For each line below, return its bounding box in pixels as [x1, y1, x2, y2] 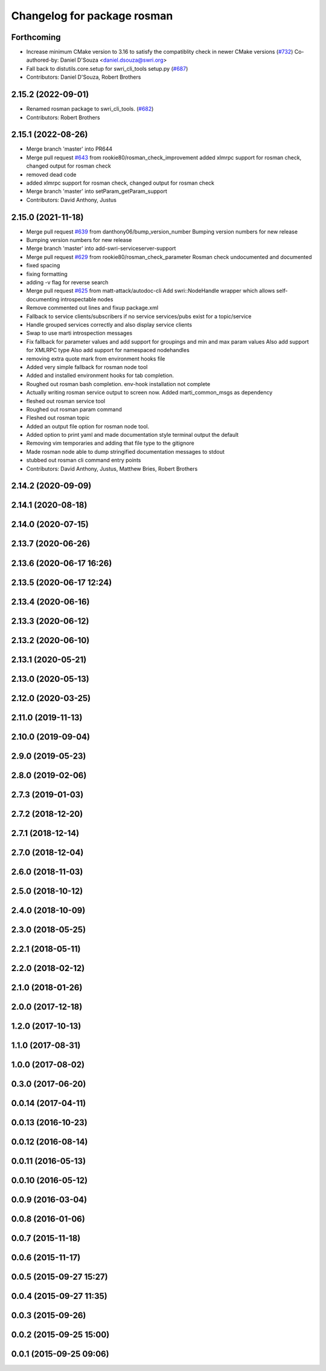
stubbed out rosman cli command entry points [26, 457, 141, 464]
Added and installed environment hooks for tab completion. [26, 372, 174, 379]
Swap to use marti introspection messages [26, 330, 133, 337]
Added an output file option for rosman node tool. [26, 422, 150, 430]
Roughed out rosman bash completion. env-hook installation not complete [26, 380, 211, 387]
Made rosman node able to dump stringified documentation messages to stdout [26, 448, 225, 455]
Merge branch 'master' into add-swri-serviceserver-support [26, 245, 176, 252]
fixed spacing [26, 262, 60, 269]
